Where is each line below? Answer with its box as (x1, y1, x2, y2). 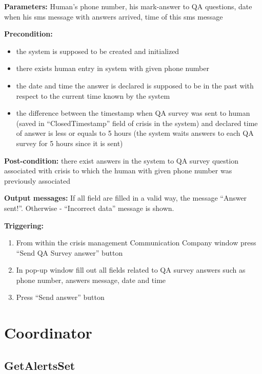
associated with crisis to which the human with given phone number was (4, 165, 232, 176)
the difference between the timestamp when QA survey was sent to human (16, 108, 250, 118)
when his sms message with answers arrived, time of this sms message (4, 11, 223, 22)
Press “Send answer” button (16, 292, 105, 302)
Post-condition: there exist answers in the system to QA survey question (4, 155, 238, 166)
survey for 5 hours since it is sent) (16, 137, 123, 148)
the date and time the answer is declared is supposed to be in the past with (16, 80, 254, 91)
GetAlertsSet (4, 357, 75, 373)
